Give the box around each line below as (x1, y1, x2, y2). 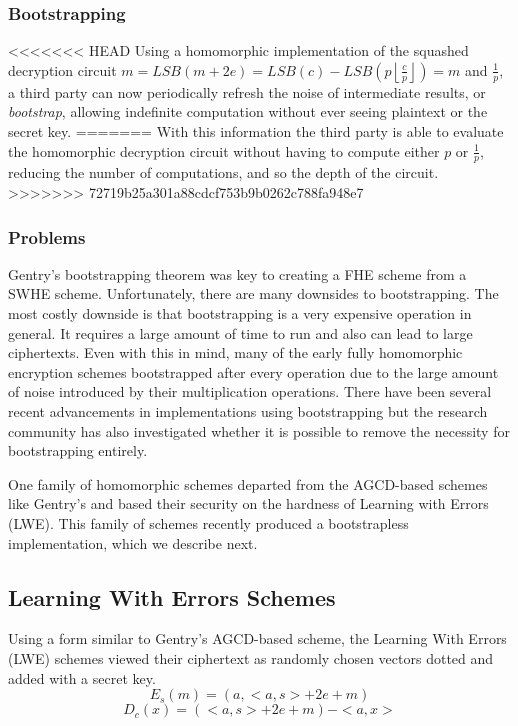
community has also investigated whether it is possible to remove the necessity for (8, 420, 510, 441)
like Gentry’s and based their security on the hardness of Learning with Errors (8, 493, 489, 514)
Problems (8, 224, 86, 249)
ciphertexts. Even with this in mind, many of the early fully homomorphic (8, 342, 463, 363)
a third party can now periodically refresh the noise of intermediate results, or (8, 81, 486, 102)
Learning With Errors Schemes (8, 581, 336, 612)
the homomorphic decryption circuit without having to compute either (8, 140, 440, 161)
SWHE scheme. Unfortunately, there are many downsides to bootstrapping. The (8, 283, 499, 304)
